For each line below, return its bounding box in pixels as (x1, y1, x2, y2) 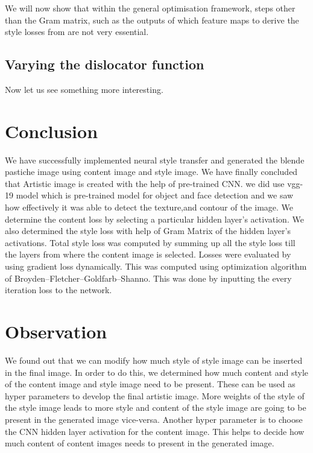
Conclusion (5, 118, 98, 143)
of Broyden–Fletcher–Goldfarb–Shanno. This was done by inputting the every (5, 271, 292, 284)
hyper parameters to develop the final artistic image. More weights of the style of (5, 389, 305, 402)
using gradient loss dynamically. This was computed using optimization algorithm (5, 260, 307, 273)
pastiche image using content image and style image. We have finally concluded (5, 165, 298, 178)
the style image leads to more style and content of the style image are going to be (5, 401, 306, 414)
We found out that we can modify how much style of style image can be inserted (5, 353, 303, 366)
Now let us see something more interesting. (5, 83, 163, 95)
